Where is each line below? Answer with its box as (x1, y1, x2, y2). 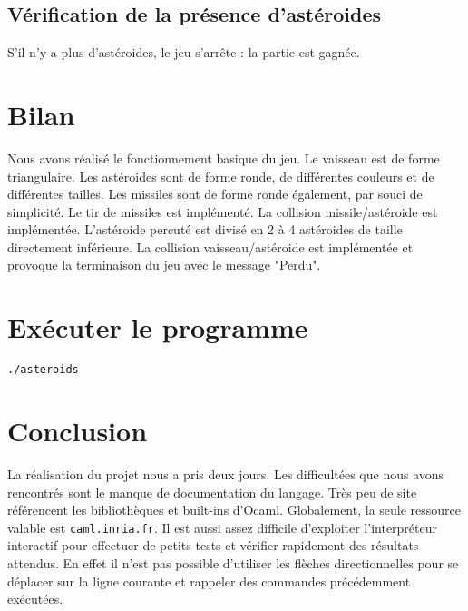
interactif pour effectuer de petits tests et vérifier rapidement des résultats (7, 536, 419, 555)
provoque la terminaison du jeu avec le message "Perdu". (7, 255, 321, 274)
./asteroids (7, 363, 79, 377)
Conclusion (7, 412, 148, 449)
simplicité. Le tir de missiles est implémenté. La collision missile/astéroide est (7, 202, 438, 221)
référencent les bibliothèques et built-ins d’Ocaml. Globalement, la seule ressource (7, 500, 462, 519)
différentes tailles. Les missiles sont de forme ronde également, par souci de (7, 184, 423, 203)
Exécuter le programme (7, 309, 308, 346)
